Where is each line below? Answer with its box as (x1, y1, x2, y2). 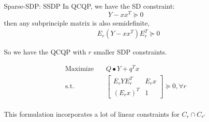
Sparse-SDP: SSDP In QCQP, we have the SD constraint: (4, 1, 175, 11)
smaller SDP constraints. (93, 47, 167, 57)
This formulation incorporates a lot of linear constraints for (4, 108, 180, 119)
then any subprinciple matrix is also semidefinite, (4, 17, 150, 27)
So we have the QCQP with (4, 47, 86, 57)
